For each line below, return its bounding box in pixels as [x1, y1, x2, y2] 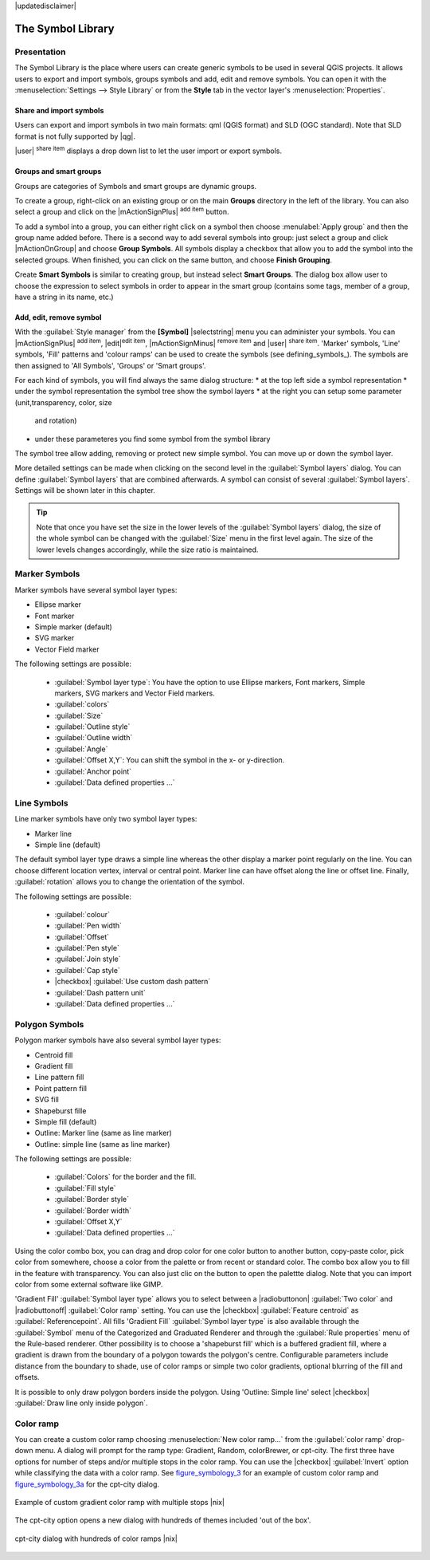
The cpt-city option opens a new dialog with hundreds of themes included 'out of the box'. [14, 1515, 311, 1525]
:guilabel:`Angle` [54, 744, 108, 754]
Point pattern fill [34, 1083, 88, 1093]
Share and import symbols [14, 105, 104, 115]
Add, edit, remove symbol [14, 313, 102, 322]
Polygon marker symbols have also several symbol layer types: [14, 1035, 221, 1045]
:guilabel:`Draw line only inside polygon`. [14, 1398, 148, 1408]
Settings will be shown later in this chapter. [14, 486, 155, 495]
